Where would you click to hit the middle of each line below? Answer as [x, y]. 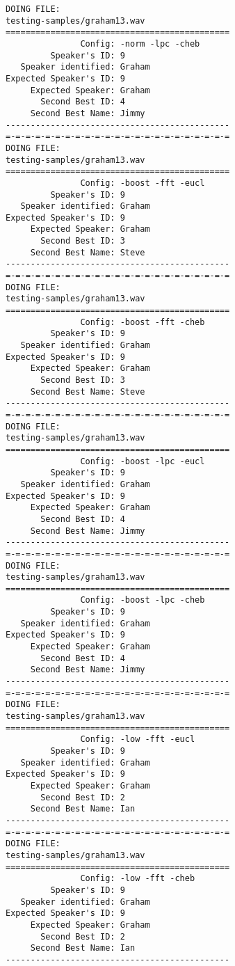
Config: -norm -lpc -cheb [140, 43]
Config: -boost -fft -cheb [143, 322]
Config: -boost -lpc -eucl [143, 461]
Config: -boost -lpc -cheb [143, 600]
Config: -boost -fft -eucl [143, 183]
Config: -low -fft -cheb [138, 879]
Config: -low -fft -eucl [138, 739]
